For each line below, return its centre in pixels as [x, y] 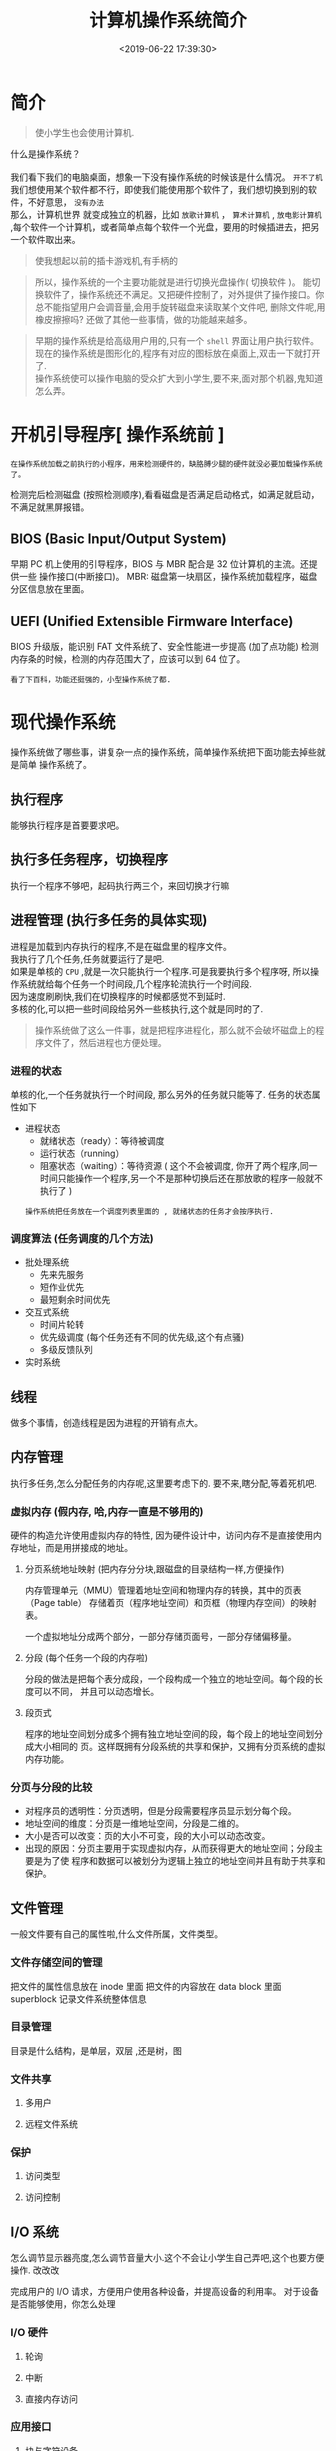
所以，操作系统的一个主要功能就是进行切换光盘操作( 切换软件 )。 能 [173, 282]
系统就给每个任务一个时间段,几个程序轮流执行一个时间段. [135, 983]
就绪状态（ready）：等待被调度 [102, 1140]
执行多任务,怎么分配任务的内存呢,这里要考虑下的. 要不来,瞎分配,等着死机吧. [164, 1483]
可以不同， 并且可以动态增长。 [96, 1692]
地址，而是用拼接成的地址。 [75, 1548]
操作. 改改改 [35, 2270]
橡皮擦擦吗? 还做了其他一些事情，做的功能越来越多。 [143, 319]
